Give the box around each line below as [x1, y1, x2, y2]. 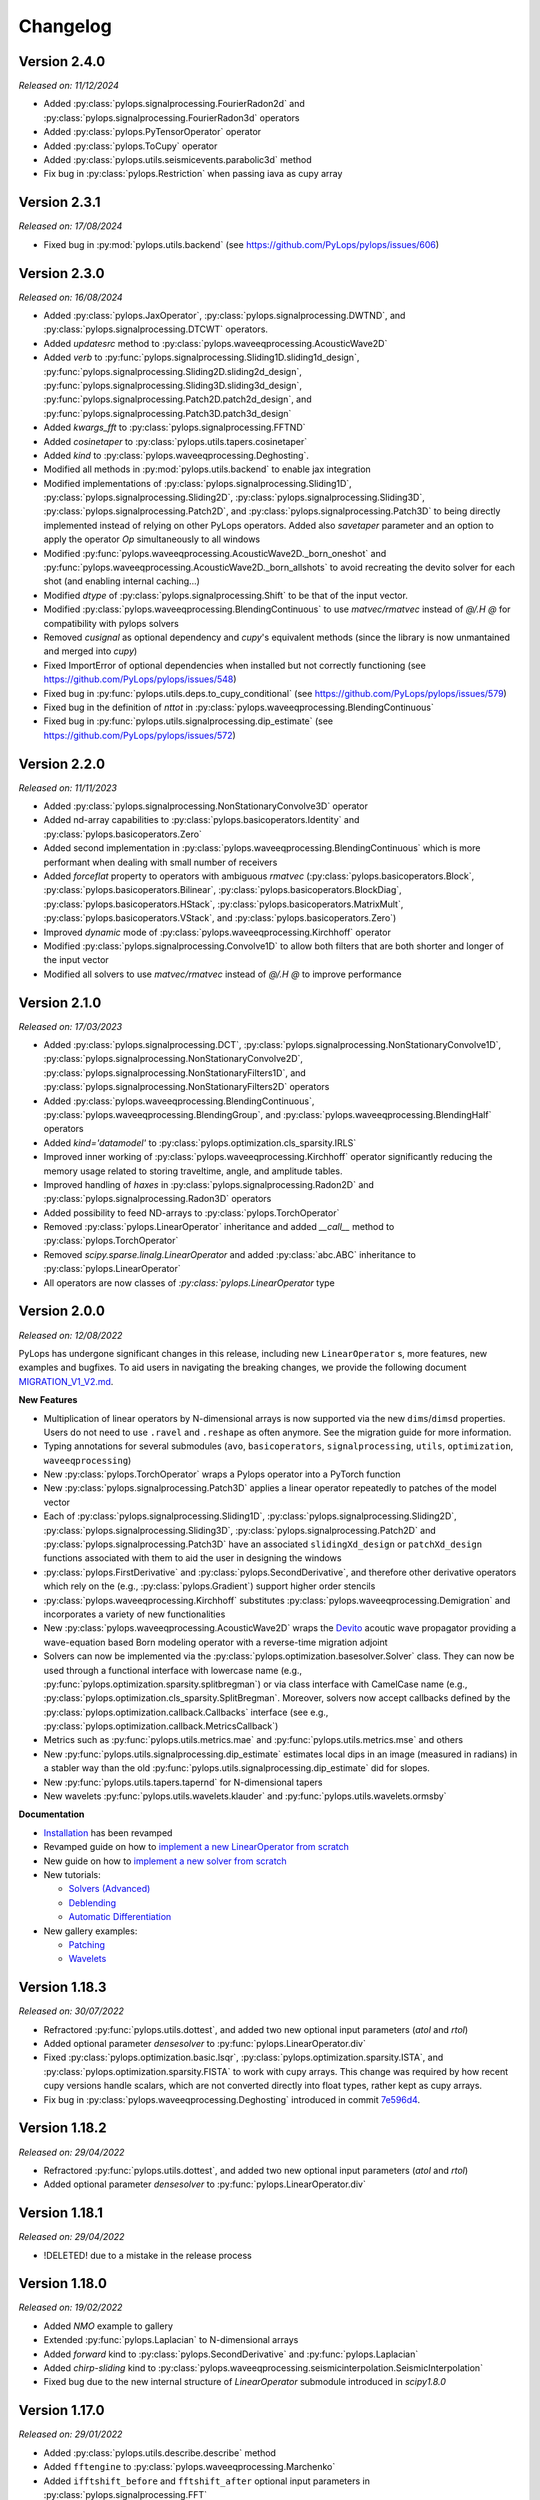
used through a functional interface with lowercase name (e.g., [43, 1664, 303, 1676]
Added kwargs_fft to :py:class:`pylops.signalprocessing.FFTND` [43, 421, 306, 434]
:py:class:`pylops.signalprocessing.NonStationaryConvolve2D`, [43, 1053, 304, 1065]
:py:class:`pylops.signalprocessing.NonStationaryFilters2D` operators [43, 1081, 330, 1093]
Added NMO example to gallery [43, 2320, 174, 2332]
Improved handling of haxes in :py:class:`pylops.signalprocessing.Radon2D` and [43, 1178, 375, 1190]
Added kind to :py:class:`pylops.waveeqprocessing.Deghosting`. [43, 449, 310, 461]
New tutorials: [43, 1869, 102, 1880]
